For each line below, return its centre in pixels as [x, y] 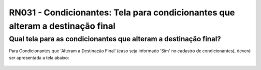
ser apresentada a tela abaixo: [39, 58]
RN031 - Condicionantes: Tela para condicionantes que [122, 12]
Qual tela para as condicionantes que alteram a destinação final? [115, 39]
